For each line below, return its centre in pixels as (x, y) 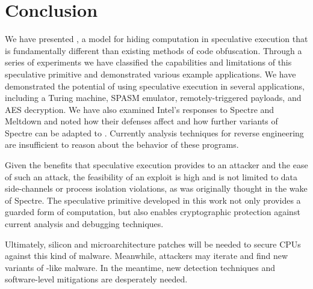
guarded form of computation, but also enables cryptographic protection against (153, 212)
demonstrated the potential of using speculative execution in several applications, (155, 86)
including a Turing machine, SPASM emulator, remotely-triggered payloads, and (153, 98)
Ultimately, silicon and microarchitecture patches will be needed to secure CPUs (153, 244)
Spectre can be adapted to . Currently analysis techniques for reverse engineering (154, 132)
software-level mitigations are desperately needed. (96, 279)
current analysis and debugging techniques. (84, 224)
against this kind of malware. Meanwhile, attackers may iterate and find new (147, 256)
